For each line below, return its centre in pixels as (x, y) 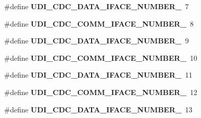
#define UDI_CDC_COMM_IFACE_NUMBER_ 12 (101, 92)
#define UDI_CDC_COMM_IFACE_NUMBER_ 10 (101, 57)
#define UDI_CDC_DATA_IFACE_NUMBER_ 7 (96, 6)
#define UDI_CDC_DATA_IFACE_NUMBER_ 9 (96, 41)
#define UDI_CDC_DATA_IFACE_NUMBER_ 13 (98, 109)
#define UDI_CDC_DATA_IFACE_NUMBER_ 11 (98, 75)
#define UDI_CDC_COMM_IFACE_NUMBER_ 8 (99, 23)
